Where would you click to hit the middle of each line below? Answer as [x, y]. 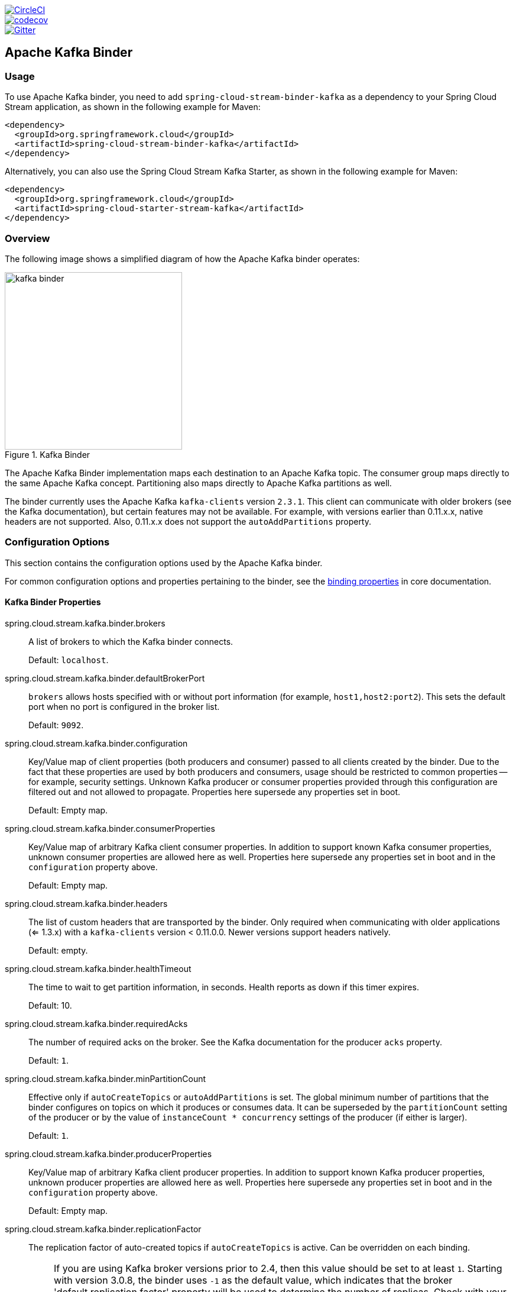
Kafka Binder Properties [53, 602]
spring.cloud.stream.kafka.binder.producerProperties [108, 1154]
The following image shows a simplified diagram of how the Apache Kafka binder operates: [182, 259]
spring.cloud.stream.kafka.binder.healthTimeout [98, 968]
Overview [27, 238]
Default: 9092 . [56, 725]
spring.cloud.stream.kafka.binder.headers [86, 903]
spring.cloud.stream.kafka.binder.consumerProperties [110, 828]
